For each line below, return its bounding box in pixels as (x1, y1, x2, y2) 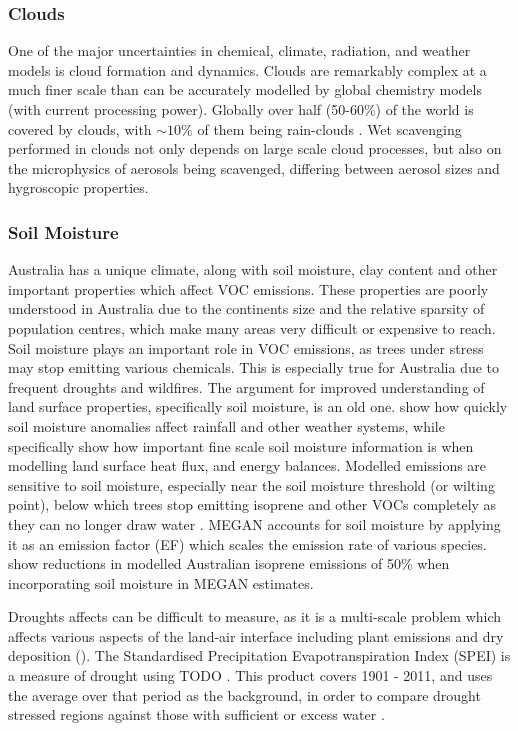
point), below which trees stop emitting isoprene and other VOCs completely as (8, 494, 497, 515)
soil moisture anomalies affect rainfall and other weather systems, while (8, 415, 445, 436)
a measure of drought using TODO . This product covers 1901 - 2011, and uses (8, 665, 493, 686)
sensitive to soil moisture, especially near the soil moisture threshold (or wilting (8, 474, 495, 495)
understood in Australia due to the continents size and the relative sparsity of (8, 298, 485, 319)
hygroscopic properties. (8, 177, 149, 198)
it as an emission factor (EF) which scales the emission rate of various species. (8, 533, 487, 554)
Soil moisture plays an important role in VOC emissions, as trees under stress (8, 337, 484, 358)
